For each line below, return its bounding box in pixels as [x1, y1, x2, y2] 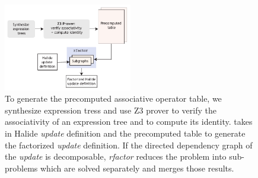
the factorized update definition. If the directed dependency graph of [5, 138, 253, 151]
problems [5, 161, 38, 174]
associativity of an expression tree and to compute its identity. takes [5, 115, 253, 128]
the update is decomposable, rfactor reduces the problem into [5, 150, 227, 163]
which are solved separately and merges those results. [40, 161, 234, 174]
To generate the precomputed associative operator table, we [5, 92, 222, 105]
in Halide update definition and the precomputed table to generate [5, 127, 246, 139]
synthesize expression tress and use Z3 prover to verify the [5, 103, 216, 116]
